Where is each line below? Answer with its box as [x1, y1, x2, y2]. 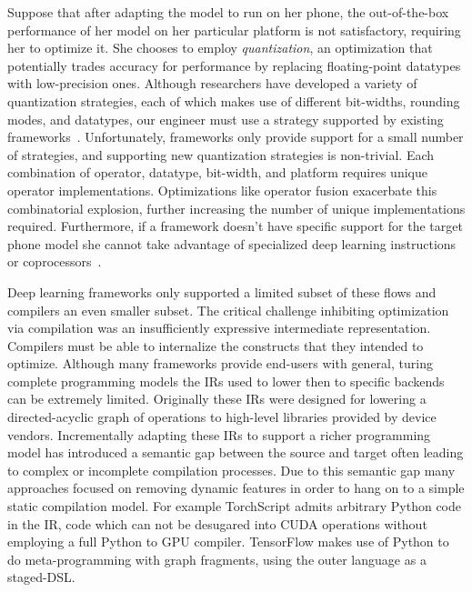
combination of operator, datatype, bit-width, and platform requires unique [7, 163, 427, 182]
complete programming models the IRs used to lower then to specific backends [7, 371, 445, 390]
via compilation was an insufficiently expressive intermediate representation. [7, 318, 431, 337]
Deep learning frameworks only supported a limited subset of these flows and [7, 282, 437, 301]
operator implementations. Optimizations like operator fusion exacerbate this [7, 180, 437, 199]
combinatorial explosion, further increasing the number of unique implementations [7, 198, 466, 217]
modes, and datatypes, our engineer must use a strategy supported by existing [7, 109, 444, 128]
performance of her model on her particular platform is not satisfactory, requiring [7, 20, 461, 39]
